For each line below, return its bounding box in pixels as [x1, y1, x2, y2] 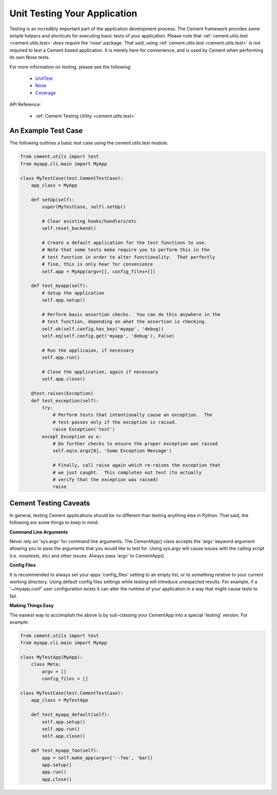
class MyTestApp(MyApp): [20, 654, 83, 660]
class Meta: [31, 662, 62, 667]
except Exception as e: [42, 433, 102, 440]
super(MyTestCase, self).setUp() [42, 204, 126, 210]
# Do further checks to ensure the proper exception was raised [52, 441, 218, 446]
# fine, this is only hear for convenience [42, 262, 153, 267]
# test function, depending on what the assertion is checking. [42, 319, 207, 325]
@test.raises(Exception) [31, 390, 94, 396]
